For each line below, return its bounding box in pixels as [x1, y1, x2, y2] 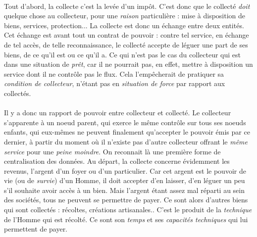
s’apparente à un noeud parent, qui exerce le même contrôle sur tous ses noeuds [4, 117, 246, 127]
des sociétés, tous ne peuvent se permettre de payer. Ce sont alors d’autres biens [4, 194, 248, 205]
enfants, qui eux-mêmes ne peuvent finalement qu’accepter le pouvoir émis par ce [4, 127, 250, 137]
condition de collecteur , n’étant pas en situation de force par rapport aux [4, 78, 225, 89]
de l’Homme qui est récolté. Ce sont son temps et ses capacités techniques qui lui [4, 214, 248, 224]
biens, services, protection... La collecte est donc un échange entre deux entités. [4, 20, 244, 30]
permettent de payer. [4, 224, 68, 234]
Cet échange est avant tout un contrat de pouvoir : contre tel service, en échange [4, 30, 249, 40]
